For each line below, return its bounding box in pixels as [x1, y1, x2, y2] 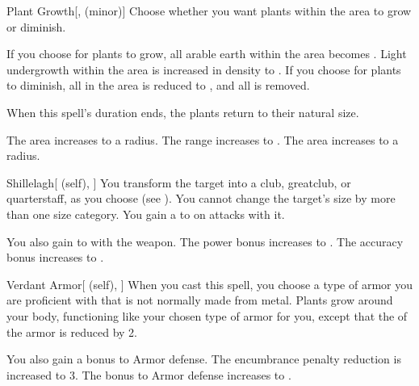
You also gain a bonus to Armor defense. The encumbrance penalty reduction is [6, 350, 401, 367]
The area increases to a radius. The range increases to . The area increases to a [6, 131, 399, 148]
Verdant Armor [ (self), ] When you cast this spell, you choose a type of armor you [6, 275, 413, 292]
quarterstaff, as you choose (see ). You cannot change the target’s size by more [6, 190, 396, 207]
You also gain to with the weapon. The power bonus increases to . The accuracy [6, 233, 404, 250]
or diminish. [6, 18, 66, 35]
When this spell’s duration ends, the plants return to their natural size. [6, 103, 359, 120]
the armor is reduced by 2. [6, 323, 137, 340]
